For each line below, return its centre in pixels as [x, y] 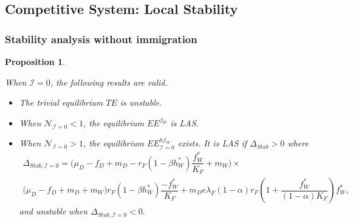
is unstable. [141, 102]
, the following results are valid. [109, 82]
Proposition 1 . [35, 61]
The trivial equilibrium [61, 102]
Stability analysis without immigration [101, 39]
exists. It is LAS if [212, 143]
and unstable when [53, 211]
